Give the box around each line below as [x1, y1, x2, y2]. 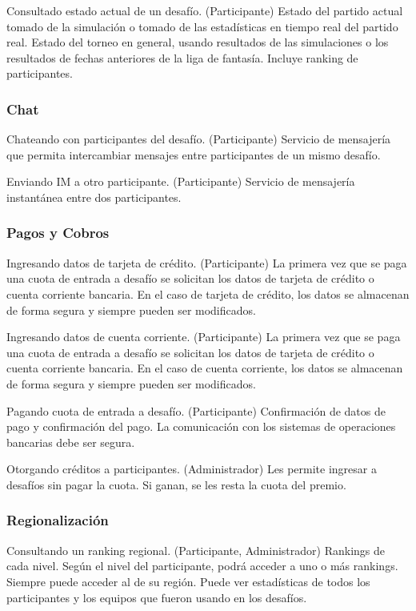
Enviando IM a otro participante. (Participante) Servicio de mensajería [6, 173, 355, 190]
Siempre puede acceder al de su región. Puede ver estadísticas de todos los [6, 573, 370, 589]
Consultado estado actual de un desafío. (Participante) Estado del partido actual [6, 2, 403, 18]
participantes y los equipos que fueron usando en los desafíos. [6, 589, 307, 605]
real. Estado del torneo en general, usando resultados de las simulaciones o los [6, 34, 389, 50]
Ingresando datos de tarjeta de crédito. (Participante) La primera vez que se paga [6, 254, 407, 271]
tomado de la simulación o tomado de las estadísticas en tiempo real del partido [6, 18, 398, 34]
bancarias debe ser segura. [6, 433, 135, 450]
